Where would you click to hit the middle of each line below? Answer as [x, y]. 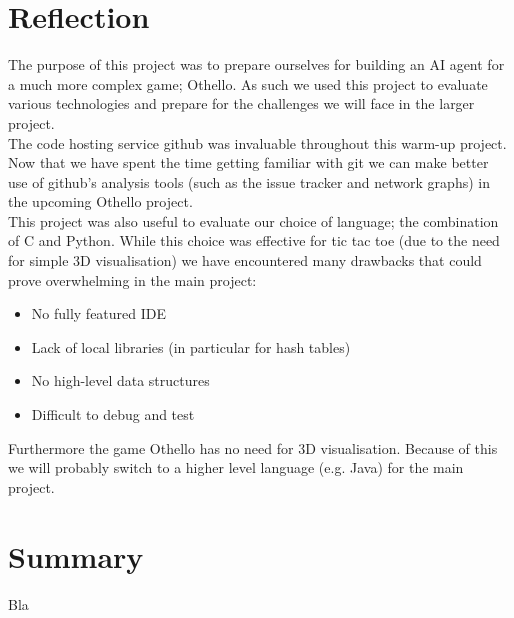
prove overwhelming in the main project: [132, 279]
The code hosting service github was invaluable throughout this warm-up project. [257, 142]
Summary [76, 555]
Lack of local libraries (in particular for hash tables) [191, 346]
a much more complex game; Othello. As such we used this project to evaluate [248, 83]
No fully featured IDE [99, 313]
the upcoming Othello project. [100, 201]
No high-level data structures [120, 380]
